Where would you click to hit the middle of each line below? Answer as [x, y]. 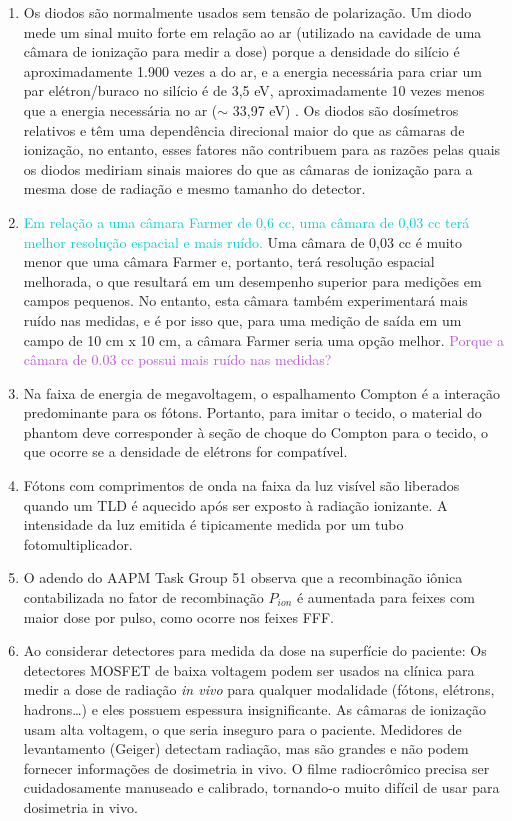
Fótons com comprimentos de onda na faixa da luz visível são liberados [241, 485]
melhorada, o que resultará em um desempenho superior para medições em [252, 280]
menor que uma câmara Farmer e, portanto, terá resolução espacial [229, 261]
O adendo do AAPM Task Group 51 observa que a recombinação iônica [243, 577]
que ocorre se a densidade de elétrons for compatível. [185, 451]
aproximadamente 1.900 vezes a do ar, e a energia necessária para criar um [252, 70]
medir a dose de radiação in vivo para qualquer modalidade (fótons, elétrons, [259, 689]
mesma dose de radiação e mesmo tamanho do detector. [194, 188]
